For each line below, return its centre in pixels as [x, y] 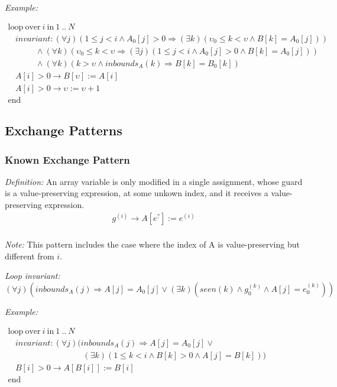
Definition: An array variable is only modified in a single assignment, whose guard [154, 181]
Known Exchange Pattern [67, 159]
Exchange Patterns [64, 130]
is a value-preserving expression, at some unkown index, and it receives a [137, 193]
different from [30, 256]
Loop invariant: [33, 276]
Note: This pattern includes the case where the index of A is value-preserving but [152, 244]
